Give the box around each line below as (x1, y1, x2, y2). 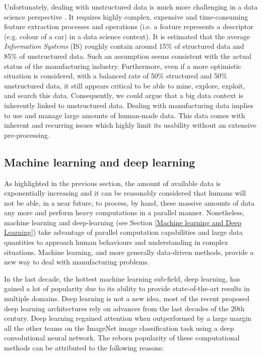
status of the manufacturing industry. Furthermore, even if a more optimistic (4, 60, 241, 71)
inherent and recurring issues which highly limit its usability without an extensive (4, 120, 256, 130)
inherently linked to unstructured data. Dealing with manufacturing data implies (4, 100, 253, 110)
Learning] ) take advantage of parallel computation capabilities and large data (4, 227, 243, 237)
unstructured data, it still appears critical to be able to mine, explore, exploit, (4, 80, 245, 91)
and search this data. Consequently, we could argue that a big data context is (4, 90, 243, 101)
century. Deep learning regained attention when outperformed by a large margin (4, 313, 251, 323)
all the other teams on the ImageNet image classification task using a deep (4, 322, 234, 333)
